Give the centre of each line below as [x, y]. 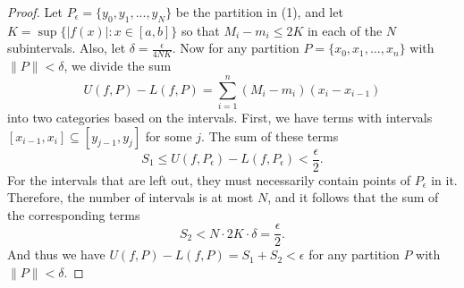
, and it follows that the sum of [353, 197]
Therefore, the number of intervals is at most [131, 197]
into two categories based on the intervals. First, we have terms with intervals [220, 117]
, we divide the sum [118, 66]
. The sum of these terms [270, 136]
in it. [444, 179]
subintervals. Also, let [67, 48]
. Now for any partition [236, 48]
